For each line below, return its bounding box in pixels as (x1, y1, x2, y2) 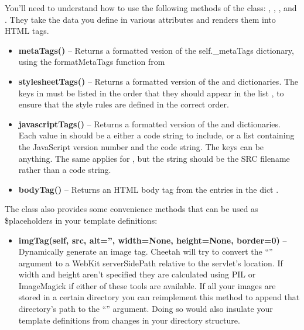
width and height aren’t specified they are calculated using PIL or (18, 268, 256, 280)
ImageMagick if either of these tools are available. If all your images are (18, 279, 276, 291)
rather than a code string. (18, 164, 111, 176)
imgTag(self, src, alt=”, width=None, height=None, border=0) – (18, 234, 287, 246)
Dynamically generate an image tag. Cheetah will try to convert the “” (18, 245, 273, 258)
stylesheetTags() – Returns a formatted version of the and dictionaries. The (18, 75, 299, 87)
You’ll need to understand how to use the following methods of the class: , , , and (5, 2, 297, 13)
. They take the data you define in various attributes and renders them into (5, 13, 276, 25)
